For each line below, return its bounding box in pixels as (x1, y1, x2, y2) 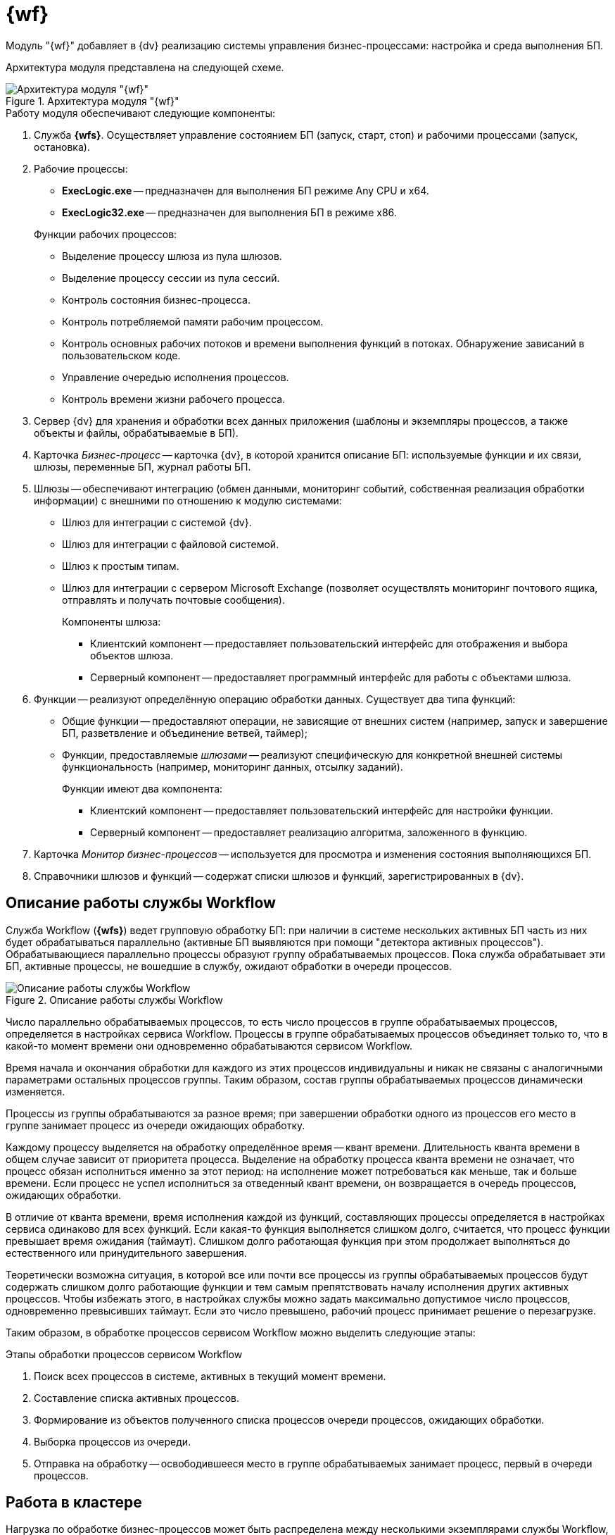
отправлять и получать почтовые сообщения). (62, 593, 285, 606)
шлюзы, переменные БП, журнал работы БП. (34, 460, 251, 473)
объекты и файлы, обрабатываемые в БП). (34, 426, 239, 439)
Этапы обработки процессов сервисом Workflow (6, 1348, 243, 1360)
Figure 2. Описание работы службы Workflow (6, 993, 223, 1006)
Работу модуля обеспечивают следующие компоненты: (6, 106, 276, 119)
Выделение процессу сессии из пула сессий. (62, 271, 280, 284)
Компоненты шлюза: (62, 615, 161, 628)
